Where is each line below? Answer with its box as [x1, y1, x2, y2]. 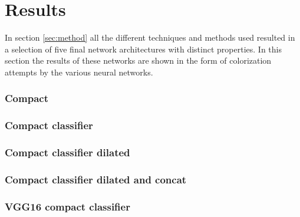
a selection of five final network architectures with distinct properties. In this [5, 42, 282, 55]
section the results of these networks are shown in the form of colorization [5, 54, 272, 67]
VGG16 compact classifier [5, 199, 130, 213]
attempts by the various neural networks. [5, 65, 153, 78]
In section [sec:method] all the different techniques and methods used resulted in [5, 31, 295, 44]
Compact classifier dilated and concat [5, 172, 187, 186]
